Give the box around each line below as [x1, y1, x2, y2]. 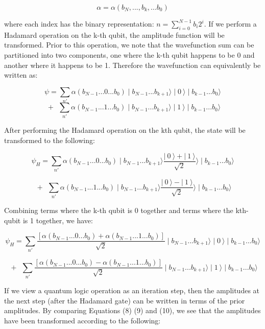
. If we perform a [204, 18, 257, 29]
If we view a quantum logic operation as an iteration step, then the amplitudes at [4, 285, 260, 295]
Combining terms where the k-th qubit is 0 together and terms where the [4, 205, 233, 216]
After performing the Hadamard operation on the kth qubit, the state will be [4, 125, 246, 135]
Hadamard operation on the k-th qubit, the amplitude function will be [4, 29, 225, 40]
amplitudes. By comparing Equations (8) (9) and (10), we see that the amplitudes [4, 305, 261, 316]
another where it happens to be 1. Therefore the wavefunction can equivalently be [4, 59, 261, 70]
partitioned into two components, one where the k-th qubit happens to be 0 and [4, 49, 255, 60]
